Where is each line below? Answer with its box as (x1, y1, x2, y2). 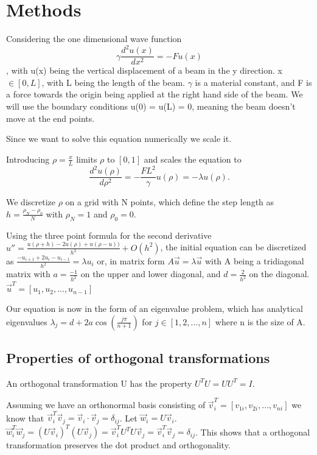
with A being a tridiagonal (204, 254, 304, 267)
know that (6, 411, 44, 424)
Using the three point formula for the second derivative (6, 228, 212, 241)
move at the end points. (6, 111, 95, 124)
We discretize (6, 196, 55, 208)
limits (76, 152, 97, 165)
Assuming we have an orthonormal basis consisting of (6, 398, 206, 411)
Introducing (6, 152, 50, 165)
